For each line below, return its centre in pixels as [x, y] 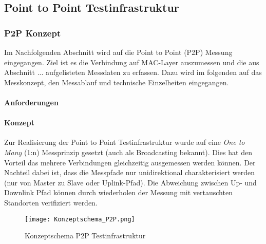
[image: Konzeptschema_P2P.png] [80, 219]
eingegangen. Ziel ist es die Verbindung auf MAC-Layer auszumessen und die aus [132, 62]
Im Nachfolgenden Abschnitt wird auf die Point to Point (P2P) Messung [118, 52]
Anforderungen [31, 102]
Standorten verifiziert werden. [51, 202]
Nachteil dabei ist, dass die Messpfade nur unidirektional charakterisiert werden [129, 172]
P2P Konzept [33, 33]
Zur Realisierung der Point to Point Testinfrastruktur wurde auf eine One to [125, 142]
